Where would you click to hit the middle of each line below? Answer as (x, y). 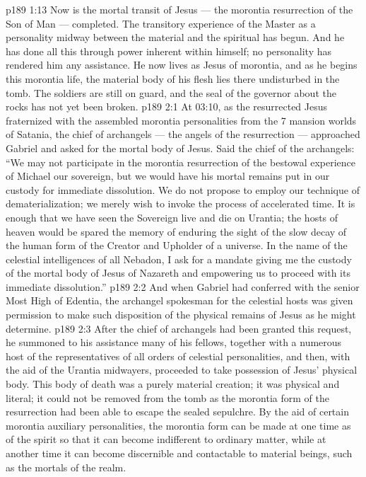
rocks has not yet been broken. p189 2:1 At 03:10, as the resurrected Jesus (167, 107)
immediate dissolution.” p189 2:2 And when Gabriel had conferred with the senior (183, 286)
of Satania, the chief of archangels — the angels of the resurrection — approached (183, 134)
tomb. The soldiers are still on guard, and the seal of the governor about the (171, 92)
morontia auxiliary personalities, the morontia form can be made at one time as (178, 425)
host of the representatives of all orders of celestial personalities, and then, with (178, 356)
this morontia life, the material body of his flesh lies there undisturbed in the (173, 78)
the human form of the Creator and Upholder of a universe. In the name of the (177, 245)
